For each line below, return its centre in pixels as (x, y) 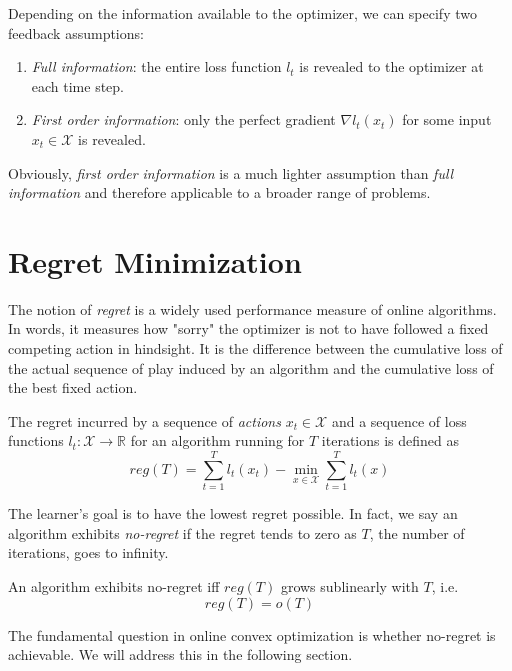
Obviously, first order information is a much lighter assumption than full (231, 172)
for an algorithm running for (217, 440)
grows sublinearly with (349, 585)
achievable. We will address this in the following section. (180, 654)
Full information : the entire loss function (156, 66)
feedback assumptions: (76, 32)
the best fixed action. (73, 387)
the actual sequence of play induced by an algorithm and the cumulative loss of (251, 367)
